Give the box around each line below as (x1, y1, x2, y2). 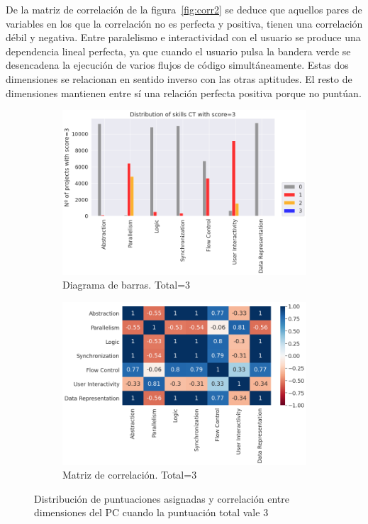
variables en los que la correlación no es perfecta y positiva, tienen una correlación (6, 16, 363, 30)
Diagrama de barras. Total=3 (62, 277, 191, 292)
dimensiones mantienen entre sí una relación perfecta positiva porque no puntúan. (6, 85, 362, 100)
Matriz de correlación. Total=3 (62, 467, 197, 482)
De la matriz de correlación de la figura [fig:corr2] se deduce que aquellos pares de (6, 2, 362, 16)
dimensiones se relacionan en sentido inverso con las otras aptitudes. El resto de (6, 71, 352, 86)
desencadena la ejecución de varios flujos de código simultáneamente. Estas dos (6, 57, 349, 72)
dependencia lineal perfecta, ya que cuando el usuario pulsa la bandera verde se (6, 43, 351, 58)
